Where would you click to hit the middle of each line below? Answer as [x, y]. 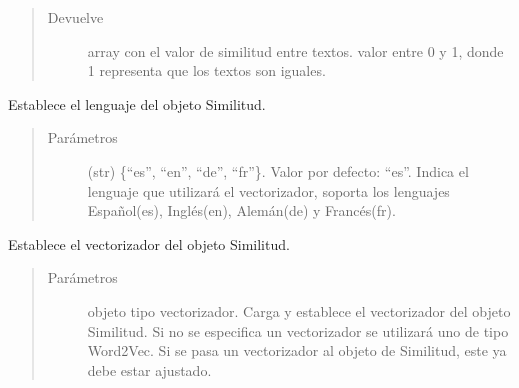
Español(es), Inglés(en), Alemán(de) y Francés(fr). [241, 210]
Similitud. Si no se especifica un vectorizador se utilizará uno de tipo [298, 330]
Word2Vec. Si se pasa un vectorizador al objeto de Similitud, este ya [297, 350]
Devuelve [75, 17]
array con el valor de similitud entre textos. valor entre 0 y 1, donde [295, 50]
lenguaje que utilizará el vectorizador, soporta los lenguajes [268, 190]
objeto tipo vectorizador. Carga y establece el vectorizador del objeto [299, 310]
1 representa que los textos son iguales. [206, 70]
